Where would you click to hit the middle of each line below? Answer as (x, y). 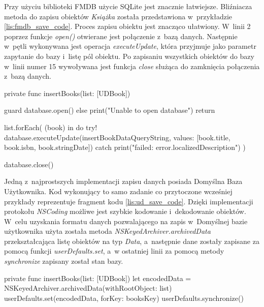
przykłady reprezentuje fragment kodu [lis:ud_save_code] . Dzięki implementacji (129, 201)
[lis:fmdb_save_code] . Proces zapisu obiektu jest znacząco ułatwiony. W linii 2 (127, 26)
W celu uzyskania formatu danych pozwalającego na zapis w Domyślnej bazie (126, 221)
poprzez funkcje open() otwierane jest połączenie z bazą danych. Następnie (121, 36)
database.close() (29, 164)
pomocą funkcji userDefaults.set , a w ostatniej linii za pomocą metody (114, 251)
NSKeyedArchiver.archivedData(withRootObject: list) (88, 288)
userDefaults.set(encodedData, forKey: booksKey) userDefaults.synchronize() (124, 298)
